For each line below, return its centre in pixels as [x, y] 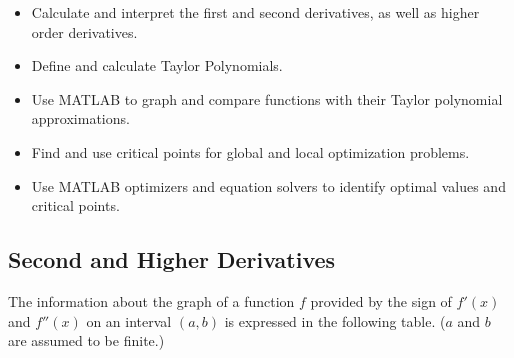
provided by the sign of [381, 300]
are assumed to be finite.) [86, 340]
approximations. [80, 118]
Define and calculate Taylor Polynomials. [157, 65]
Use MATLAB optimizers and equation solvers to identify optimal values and [268, 185]
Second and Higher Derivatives [172, 259]
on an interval [129, 320]
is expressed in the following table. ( [335, 320]
